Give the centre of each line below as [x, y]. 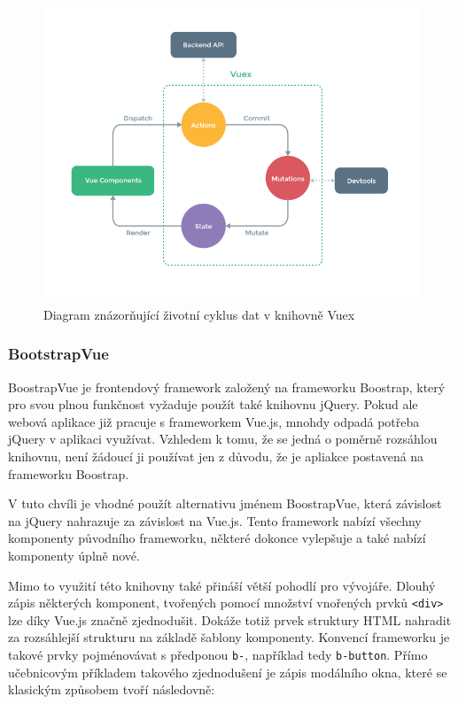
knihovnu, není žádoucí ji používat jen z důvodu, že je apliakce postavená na [216, 456]
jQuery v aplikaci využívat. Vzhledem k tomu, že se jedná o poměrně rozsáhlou [223, 439]
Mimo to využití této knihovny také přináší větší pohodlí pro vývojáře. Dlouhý [222, 585]
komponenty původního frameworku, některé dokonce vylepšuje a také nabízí [217, 538]
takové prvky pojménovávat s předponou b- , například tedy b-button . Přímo [218, 655]
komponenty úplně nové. [74, 556]
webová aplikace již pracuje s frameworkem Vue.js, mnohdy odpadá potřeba [214, 421]
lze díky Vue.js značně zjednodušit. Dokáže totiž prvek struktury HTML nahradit [230, 619]
